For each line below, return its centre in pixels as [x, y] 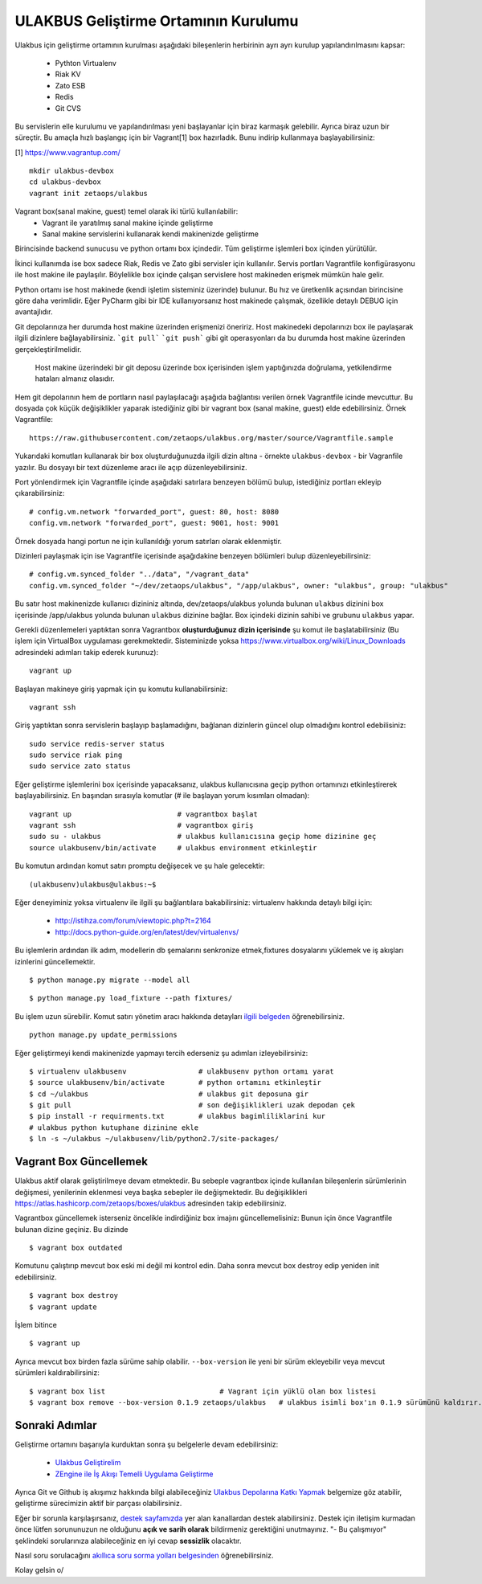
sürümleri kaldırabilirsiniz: [57, 1373]
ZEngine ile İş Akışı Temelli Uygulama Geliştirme [134, 1474]
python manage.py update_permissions [104, 1035]
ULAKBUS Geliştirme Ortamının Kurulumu [157, 21]
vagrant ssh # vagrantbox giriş [141, 825]
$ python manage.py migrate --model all [110, 980]
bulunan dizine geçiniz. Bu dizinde [71, 1229]
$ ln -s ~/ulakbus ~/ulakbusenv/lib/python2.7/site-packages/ [154, 1139]
